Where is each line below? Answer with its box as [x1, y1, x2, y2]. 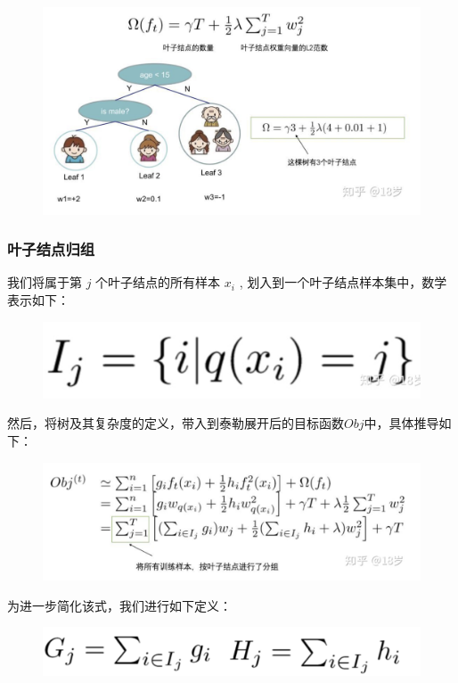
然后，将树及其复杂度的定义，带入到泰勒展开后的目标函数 [7, 414, 344, 432]
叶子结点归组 [7, 238, 95, 260]
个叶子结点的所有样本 [95, 273, 221, 292]
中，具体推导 [364, 414, 439, 432]
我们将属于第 [7, 273, 82, 292]
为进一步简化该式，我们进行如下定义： [7, 596, 232, 614]
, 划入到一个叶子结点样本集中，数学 [239, 273, 447, 292]
